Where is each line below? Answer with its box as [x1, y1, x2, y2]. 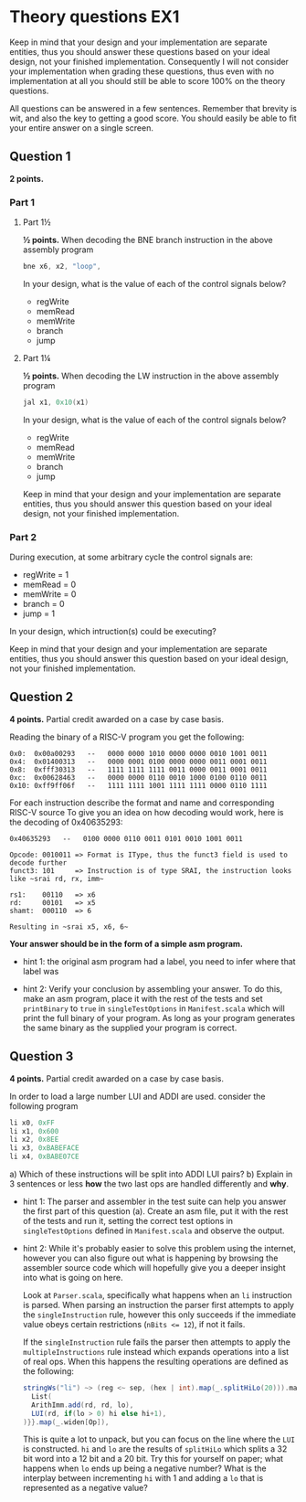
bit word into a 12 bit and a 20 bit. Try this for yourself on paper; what [22, 1454, 284, 1465]
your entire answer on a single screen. [9, 122, 153, 133]
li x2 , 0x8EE [9, 1135, 59, 1145]
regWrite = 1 [22, 570, 69, 581]
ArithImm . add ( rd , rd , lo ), [31, 1401, 134, 1410]
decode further [9, 858, 68, 868]
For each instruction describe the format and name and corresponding [9, 797, 275, 808]
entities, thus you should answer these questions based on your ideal [9, 46, 271, 57]
